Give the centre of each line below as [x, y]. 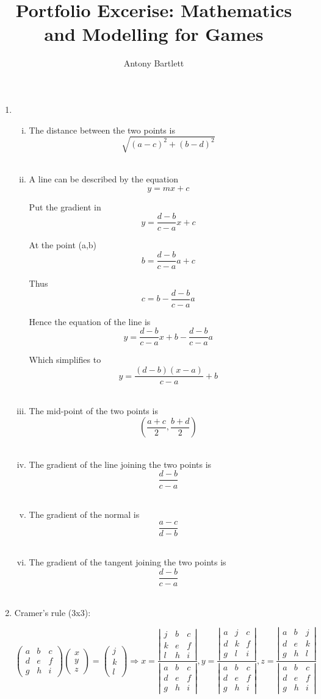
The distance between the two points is [102, 130]
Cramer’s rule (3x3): [52, 612]
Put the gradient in [65, 206]
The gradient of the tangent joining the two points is [128, 562]
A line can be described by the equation [103, 179]
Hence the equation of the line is [90, 321]
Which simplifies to [65, 360]
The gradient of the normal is [84, 514]
